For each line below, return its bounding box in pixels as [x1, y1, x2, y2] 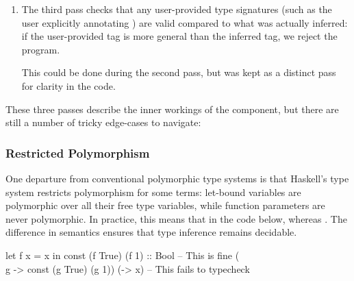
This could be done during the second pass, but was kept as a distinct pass [21, 65, 336, 80]
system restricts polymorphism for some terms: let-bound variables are [5, 184, 301, 199]
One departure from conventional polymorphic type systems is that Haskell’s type [5, 171, 349, 185]
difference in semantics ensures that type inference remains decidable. [5, 225, 297, 239]
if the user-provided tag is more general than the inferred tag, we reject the [21, 29, 338, 43]
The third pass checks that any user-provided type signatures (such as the [21, 2, 332, 16]
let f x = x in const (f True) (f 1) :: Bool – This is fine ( [5, 247, 240, 262]
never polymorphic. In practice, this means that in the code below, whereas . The [5, 211, 347, 225]
